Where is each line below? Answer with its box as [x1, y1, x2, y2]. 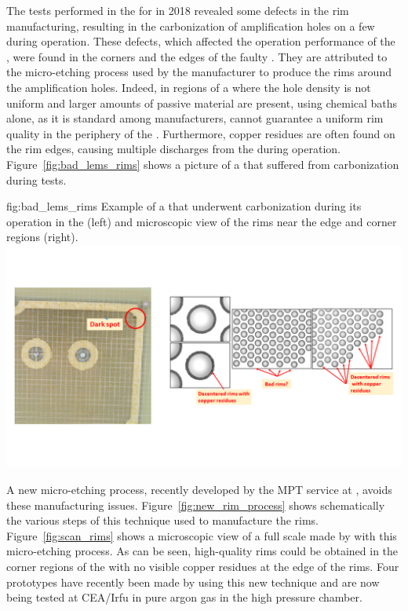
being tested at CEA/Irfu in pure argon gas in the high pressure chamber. [6, 589, 362, 606]
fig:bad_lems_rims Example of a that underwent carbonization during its [6, 198, 362, 214]
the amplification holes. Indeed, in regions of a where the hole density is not [6, 79, 371, 95]
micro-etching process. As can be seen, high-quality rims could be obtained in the [6, 543, 399, 559]
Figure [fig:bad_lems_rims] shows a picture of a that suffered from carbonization [6, 155, 399, 172]
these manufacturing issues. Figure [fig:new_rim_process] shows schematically [6, 496, 385, 513]
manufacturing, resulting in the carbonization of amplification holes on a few [6, 17, 375, 34]
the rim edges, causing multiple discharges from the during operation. [6, 141, 341, 157]
